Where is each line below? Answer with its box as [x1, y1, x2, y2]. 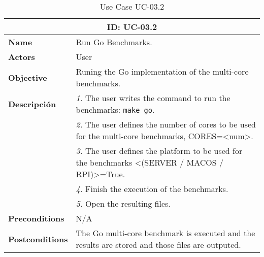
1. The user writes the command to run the [76, 92, 230, 104]
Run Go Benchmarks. [76, 36, 152, 48]
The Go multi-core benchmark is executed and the [76, 227, 255, 239]
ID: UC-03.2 [107, 21, 157, 33]
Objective [8, 71, 47, 83]
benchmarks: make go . [76, 104, 155, 115]
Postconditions [8, 233, 68, 245]
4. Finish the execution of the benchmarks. [76, 183, 228, 195]
